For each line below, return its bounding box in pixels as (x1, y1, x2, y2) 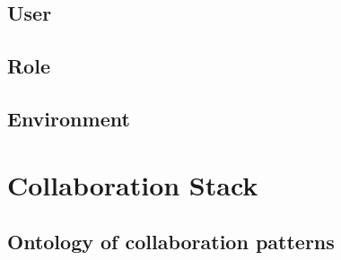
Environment (7, 104, 130, 132)
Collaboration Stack (7, 166, 258, 203)
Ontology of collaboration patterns (7, 228, 335, 256)
